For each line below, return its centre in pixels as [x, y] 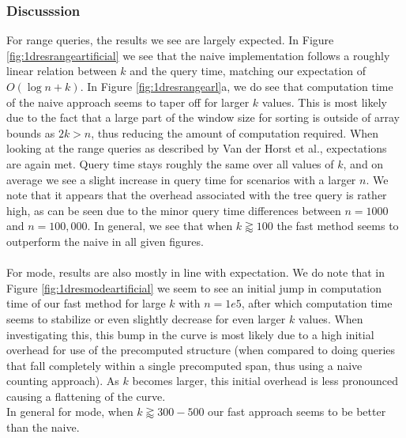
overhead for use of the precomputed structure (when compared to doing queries [201, 350]
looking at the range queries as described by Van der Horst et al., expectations [197, 148]
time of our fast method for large [86, 303]
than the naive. [43, 427]
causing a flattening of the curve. [86, 396]
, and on [363, 163]
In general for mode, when [70, 412]
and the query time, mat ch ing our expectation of [248, 71]
